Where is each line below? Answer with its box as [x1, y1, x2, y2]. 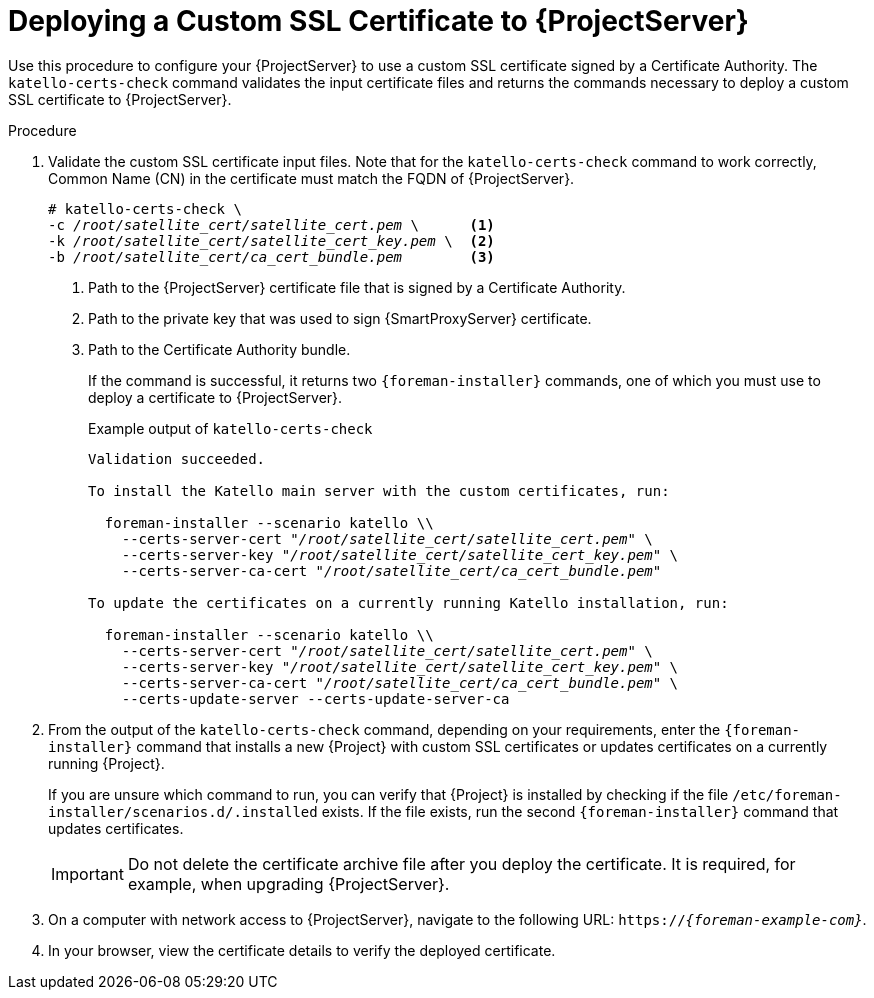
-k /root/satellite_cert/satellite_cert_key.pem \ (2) [48, 232, 495, 249]
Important [51, 863, 124, 884]
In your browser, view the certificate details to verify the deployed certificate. [48, 941, 556, 959]
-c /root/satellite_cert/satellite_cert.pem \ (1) [48, 216, 495, 233]
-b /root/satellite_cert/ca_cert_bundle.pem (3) [48, 248, 495, 265]
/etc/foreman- [732, 786, 842, 803]
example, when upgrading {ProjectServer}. [127, 873, 450, 894]
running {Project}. [48, 754, 165, 772]
